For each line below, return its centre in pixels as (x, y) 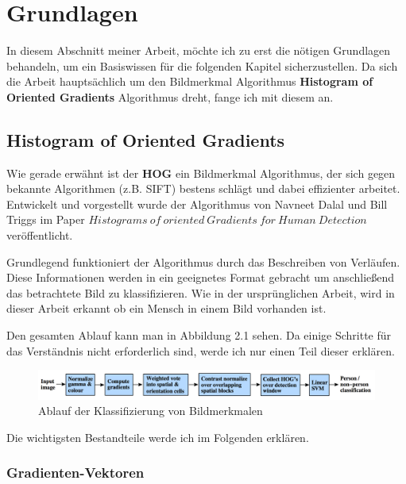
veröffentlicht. (40, 235)
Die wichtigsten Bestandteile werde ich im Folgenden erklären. (158, 437)
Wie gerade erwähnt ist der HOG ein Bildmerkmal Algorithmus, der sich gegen (201, 173)
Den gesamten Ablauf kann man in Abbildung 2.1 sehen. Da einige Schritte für (199, 335)
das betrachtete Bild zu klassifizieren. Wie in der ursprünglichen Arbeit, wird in (201, 292)
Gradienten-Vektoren (75, 472)
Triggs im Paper (46, 219)
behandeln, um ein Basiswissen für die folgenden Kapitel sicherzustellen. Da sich (202, 65)
